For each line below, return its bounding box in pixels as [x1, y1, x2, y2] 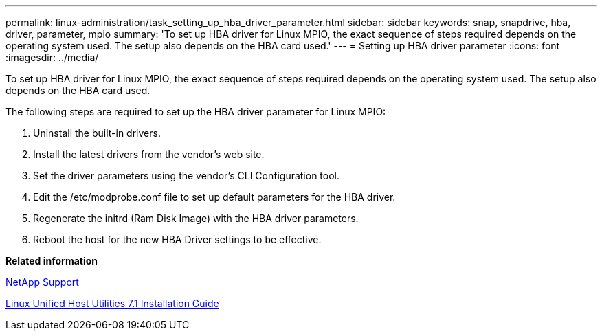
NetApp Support [5, 276, 79, 288]
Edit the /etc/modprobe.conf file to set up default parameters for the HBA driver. [33, 191, 396, 203]
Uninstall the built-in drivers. [33, 127, 161, 139]
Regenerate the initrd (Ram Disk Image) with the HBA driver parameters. [33, 212, 359, 224]
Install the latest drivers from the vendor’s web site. [33, 148, 265, 160]
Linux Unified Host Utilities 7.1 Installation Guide [5, 298, 219, 309]
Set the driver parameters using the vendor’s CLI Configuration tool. [33, 170, 340, 181]
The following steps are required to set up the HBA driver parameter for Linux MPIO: [5, 106, 386, 117]
